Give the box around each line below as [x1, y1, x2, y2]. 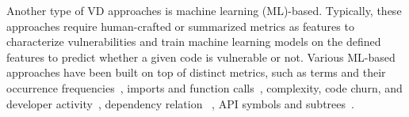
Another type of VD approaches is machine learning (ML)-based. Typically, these [6, 2, 402, 18]
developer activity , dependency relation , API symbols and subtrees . [6, 95, 354, 111]
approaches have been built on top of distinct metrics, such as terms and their [6, 64, 386, 81]
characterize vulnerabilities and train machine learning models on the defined [6, 33, 381, 50]
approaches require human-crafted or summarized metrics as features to [6, 17, 354, 34]
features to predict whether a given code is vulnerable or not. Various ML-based [6, 48, 396, 65]
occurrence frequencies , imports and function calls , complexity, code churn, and [6, 79, 403, 96]
